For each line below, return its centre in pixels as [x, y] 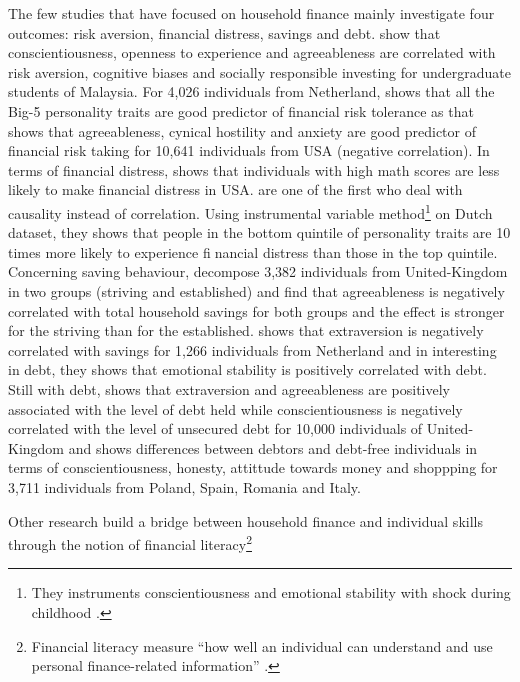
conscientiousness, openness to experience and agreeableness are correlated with [252, 52]
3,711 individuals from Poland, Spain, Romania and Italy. [184, 486]
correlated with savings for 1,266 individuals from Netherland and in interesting [252, 349]
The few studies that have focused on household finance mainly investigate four [251, 13]
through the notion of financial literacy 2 [130, 542]
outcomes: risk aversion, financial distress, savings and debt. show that [224, 32]
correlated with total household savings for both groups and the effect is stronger [256, 310]
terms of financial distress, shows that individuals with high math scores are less [254, 169]
